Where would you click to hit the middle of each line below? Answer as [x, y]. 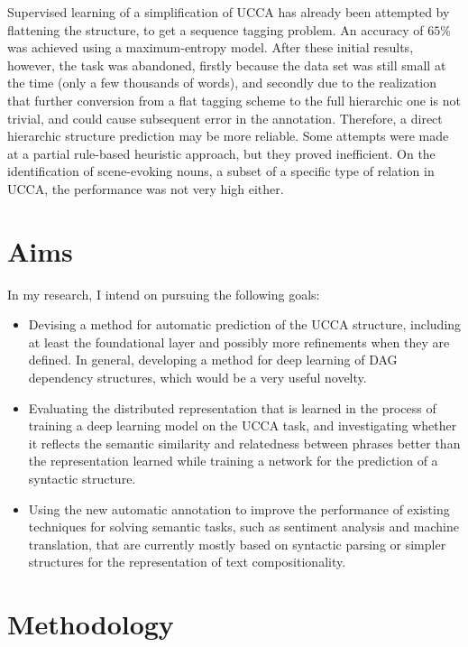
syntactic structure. [82, 478]
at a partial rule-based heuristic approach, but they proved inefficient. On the [221, 153]
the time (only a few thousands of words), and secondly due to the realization [222, 83]
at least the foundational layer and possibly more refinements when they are [239, 342]
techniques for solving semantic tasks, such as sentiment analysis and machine [243, 527]
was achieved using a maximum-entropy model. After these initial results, [211, 47]
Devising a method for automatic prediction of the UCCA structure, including [245, 324]
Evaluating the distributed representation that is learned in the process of [232, 407]
